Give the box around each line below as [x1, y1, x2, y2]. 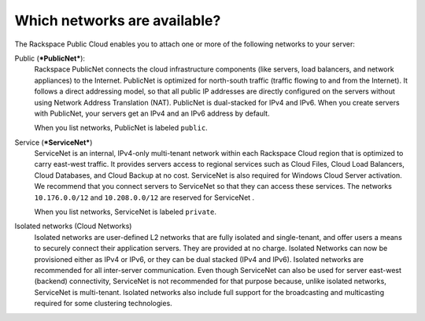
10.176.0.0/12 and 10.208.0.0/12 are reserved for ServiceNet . [34, 193, 255, 202]
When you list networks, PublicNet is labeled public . [34, 123, 208, 133]
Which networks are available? [14, 12, 221, 29]
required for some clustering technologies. [34, 299, 172, 308]
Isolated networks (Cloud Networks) [14, 221, 132, 231]
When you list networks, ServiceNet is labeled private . [34, 207, 216, 216]
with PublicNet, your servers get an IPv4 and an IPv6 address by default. [34, 109, 271, 118]
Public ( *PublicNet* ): [14, 53, 86, 63]
